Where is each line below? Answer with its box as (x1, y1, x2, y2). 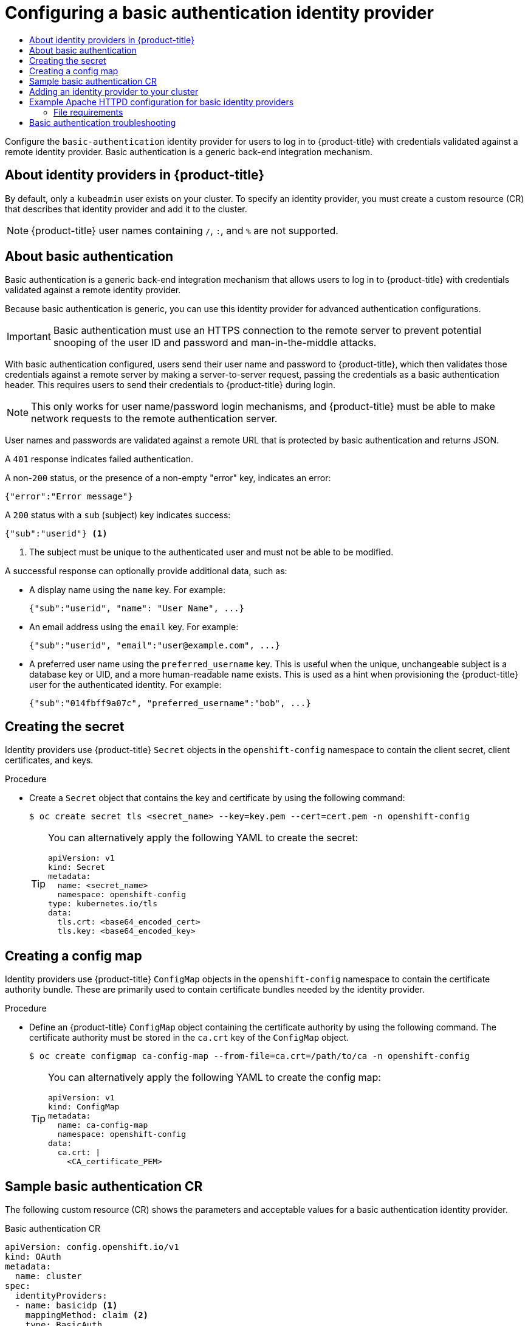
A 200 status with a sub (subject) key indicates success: (5, 510, 231, 521)
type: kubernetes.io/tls (48, 899, 158, 909)
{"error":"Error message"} (5, 491, 133, 502)
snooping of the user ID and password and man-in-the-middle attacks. (53, 336, 377, 349)
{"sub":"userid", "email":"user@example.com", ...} (29, 640, 281, 651)
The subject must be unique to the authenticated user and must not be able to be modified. (29, 547, 394, 558)
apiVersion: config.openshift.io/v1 (5, 1241, 179, 1252)
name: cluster (15, 1271, 82, 1281)
